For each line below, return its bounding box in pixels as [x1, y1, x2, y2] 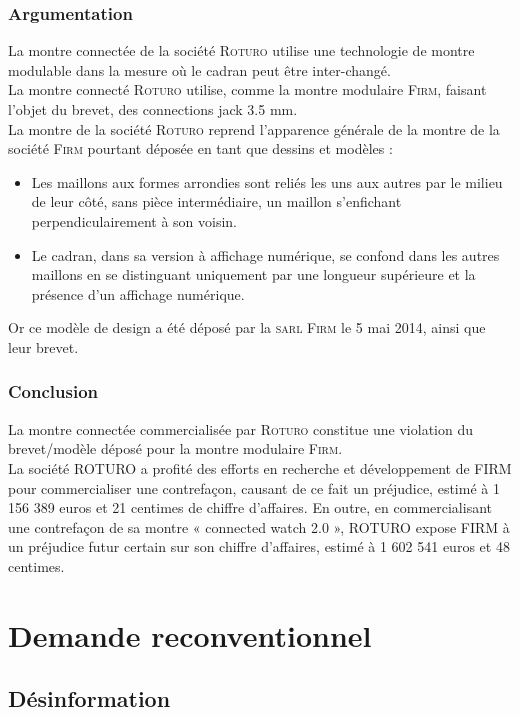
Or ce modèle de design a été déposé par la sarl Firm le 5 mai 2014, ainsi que [8, 317, 486, 338]
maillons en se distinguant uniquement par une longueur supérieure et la [31, 264, 476, 285]
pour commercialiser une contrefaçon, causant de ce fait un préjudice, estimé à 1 [8, 477, 500, 498]
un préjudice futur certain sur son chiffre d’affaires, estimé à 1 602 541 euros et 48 [8, 536, 510, 557]
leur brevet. [8, 336, 79, 357]
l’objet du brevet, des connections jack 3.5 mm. [8, 99, 298, 119]
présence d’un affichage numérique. [31, 283, 245, 304]
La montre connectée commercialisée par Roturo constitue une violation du [8, 418, 473, 439]
